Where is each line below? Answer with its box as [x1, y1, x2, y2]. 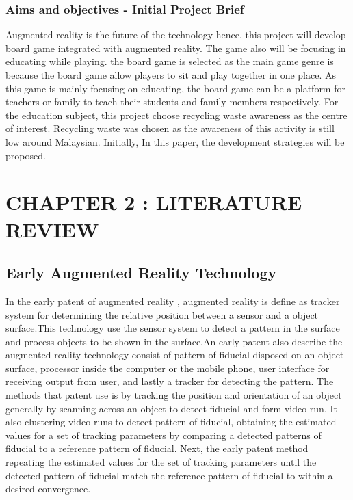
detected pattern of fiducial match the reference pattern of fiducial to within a [5, 468, 333, 482]
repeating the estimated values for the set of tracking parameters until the [5, 455, 317, 469]
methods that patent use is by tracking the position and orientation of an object [5, 388, 342, 402]
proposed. [5, 148, 46, 162]
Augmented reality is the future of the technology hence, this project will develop [5, 27, 346, 42]
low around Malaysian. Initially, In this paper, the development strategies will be [5, 134, 345, 148]
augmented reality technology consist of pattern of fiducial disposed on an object [5, 347, 344, 362]
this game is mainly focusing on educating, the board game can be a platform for [5, 81, 345, 95]
